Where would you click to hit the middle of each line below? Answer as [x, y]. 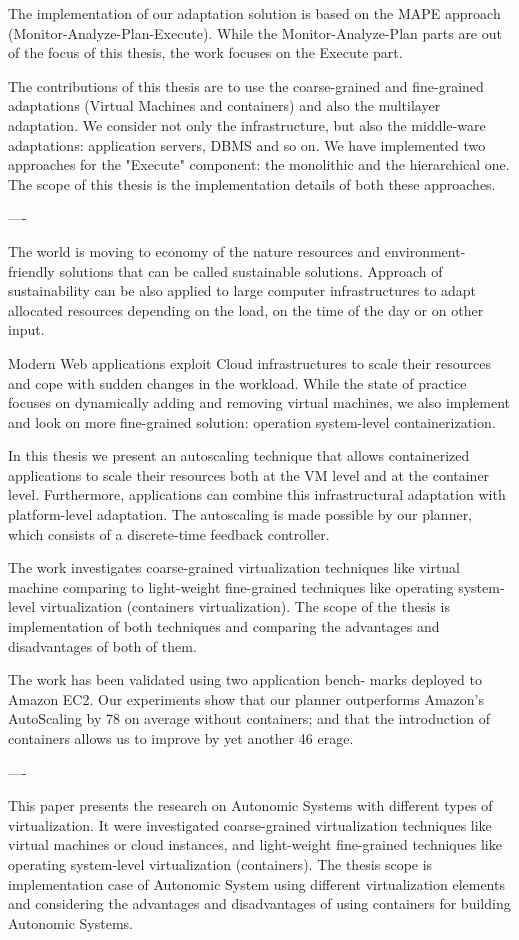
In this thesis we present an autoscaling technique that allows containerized [239, 455]
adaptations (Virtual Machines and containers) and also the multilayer [224, 105]
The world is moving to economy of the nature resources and [194, 250]
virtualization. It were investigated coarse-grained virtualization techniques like [250, 824]
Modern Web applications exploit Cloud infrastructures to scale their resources [249, 362]
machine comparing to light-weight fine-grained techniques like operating [231, 586]
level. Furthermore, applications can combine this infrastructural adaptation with [257, 494]
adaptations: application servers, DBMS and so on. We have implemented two [247, 144]
